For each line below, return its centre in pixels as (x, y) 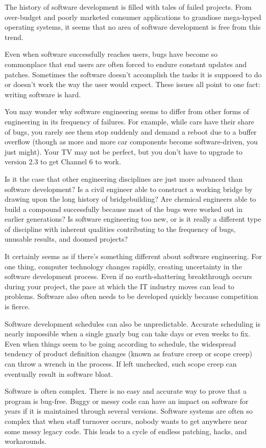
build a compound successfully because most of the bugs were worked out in (124, 209)
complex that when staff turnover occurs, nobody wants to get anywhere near (126, 421)
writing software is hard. (43, 94)
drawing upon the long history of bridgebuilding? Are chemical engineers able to (130, 199)
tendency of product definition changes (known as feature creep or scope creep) (128, 354)
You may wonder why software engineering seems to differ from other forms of (127, 111)
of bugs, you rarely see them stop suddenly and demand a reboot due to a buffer (131, 131)
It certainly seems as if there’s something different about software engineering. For (133, 256)
